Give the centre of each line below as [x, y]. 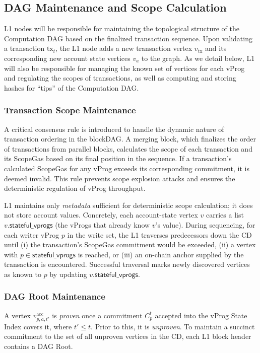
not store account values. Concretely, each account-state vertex [101, 215]
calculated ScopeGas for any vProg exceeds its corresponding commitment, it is [127, 168]
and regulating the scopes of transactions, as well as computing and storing [120, 78]
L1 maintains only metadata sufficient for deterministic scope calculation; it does [128, 205]
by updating [68, 274]
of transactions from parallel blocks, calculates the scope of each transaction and [128, 148]
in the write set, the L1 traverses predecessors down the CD [159, 234]
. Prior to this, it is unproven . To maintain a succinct [173, 326]
